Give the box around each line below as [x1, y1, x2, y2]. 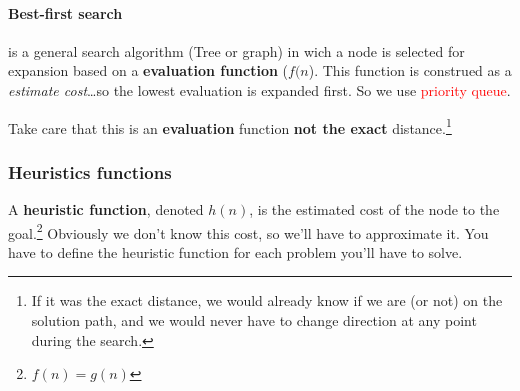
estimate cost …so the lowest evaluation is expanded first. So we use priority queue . [8, 79, 511, 100]
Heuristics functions [8, 159, 172, 184]
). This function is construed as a [308, 60, 512, 81]
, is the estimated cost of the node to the [249, 199, 500, 220]
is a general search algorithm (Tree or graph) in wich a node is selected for [8, 40, 465, 61]
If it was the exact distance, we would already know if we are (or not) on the [31, 290, 503, 311]
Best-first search [8, 2, 123, 23]
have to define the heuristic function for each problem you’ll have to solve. [8, 241, 463, 262]
